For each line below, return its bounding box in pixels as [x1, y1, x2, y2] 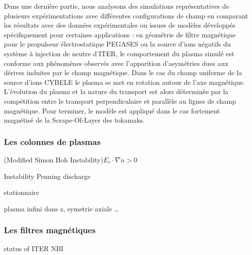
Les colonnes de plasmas [4, 135, 101, 147]
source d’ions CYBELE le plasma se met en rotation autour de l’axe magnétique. [4, 77, 245, 87]
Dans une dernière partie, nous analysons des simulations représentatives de [4, 1, 229, 11]
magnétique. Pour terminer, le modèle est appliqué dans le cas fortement [4, 105, 220, 115]
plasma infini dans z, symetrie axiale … [4, 203, 119, 213]
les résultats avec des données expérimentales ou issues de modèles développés [4, 20, 235, 30]
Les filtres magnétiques [4, 224, 96, 236]
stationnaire [4, 187, 39, 197]
